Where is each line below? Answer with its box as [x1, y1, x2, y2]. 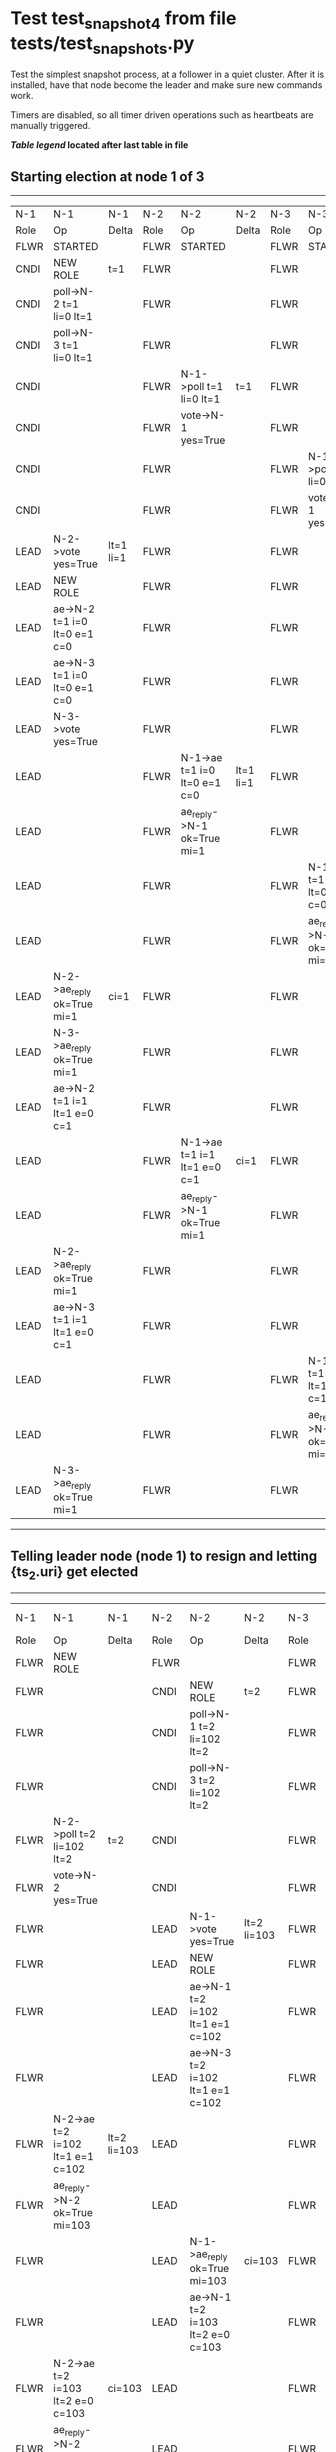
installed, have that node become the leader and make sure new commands [10, 79, 323, 91]
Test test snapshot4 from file [10, 7, 237, 33]
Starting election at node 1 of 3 [10, 168, 205, 185]
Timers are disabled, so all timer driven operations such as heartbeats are [10, 109, 314, 121]
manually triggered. [10, 120, 91, 132]
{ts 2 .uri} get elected [10, 1563, 139, 1583]
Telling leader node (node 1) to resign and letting [10, 1547, 318, 1564]
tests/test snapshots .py [10, 32, 195, 58]
